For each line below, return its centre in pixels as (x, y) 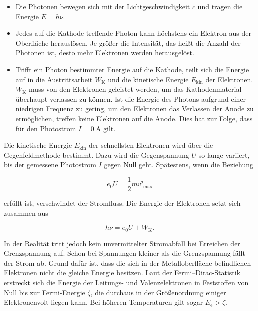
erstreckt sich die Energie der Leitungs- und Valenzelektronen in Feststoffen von (126, 282)
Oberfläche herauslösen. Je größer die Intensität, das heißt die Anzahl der (128, 42)
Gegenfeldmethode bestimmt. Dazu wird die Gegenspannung (97, 154)
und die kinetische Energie (148, 79)
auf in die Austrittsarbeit (54, 79)
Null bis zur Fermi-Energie (45, 292)
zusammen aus (26, 213)
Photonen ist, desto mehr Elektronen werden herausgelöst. (105, 52)
